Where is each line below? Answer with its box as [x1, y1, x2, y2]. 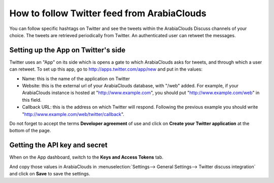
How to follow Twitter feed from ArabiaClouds [9, 8, 207, 19]
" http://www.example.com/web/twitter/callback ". [22, 111, 124, 117]
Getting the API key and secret [9, 141, 108, 149]
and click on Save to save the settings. [9, 171, 90, 177]
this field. [22, 97, 42, 103]
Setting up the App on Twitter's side [9, 46, 126, 54]
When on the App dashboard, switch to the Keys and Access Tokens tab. [9, 154, 163, 160]
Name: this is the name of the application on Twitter [22, 75, 130, 81]
